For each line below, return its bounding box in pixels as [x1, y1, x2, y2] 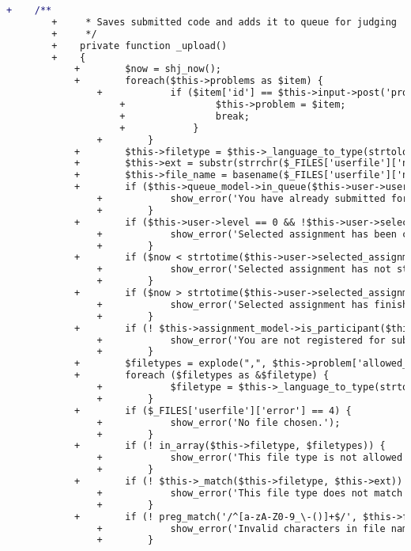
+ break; [119, 110, 250, 122]
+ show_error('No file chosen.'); [96, 416, 341, 428]
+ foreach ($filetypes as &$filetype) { [74, 370, 330, 382]
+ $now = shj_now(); [74, 63, 222, 75]
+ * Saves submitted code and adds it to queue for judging [51, 16, 397, 28]
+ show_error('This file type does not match [96, 487, 403, 499]
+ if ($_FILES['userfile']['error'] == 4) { [74, 405, 352, 416]
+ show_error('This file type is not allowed [96, 452, 403, 464]
